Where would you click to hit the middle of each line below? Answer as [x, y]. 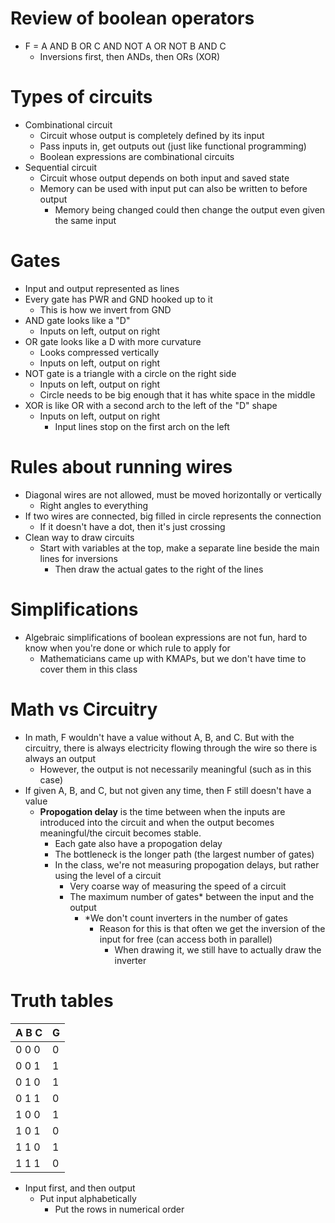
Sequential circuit [61, 167]
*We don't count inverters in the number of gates [186, 918]
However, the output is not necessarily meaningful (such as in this [175, 769]
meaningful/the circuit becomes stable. [120, 833]
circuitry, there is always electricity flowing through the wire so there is [171, 748]
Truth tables [62, 1000]
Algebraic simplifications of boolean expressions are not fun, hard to [166, 637]
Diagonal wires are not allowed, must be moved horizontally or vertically [173, 494]
